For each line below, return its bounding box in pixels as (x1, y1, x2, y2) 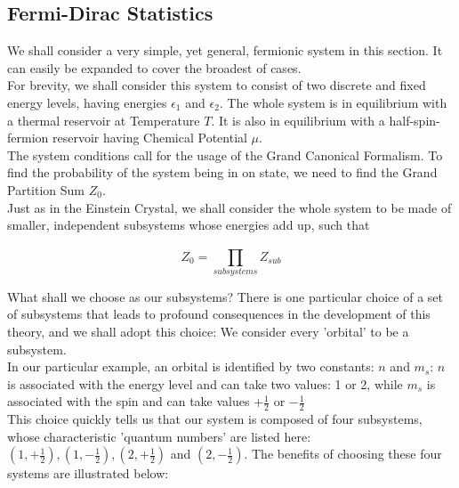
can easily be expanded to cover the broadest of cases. (7, 58, 302, 77)
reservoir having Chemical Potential (52, 128, 247, 147)
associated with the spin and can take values (7, 392, 250, 411)
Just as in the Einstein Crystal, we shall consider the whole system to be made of (7, 198, 452, 216)
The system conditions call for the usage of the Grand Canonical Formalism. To (7, 145, 443, 164)
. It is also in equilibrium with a (211, 110, 385, 129)
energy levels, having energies (7, 93, 167, 111)
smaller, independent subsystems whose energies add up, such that (7, 216, 370, 234)
